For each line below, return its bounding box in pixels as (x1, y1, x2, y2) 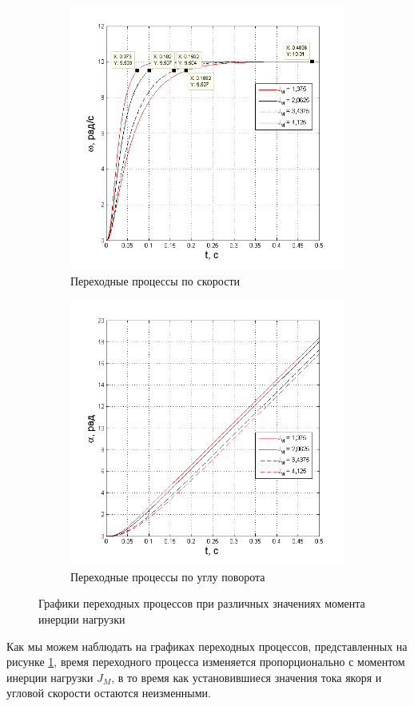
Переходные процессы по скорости (70, 273, 240, 289)
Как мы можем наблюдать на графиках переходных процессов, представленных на (6, 637, 408, 654)
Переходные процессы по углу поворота (70, 568, 265, 584)
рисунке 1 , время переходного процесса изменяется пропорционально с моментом (6, 653, 405, 670)
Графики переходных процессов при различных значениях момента (38, 595, 365, 612)
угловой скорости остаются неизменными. (6, 684, 212, 701)
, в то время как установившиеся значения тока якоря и (111, 668, 382, 685)
